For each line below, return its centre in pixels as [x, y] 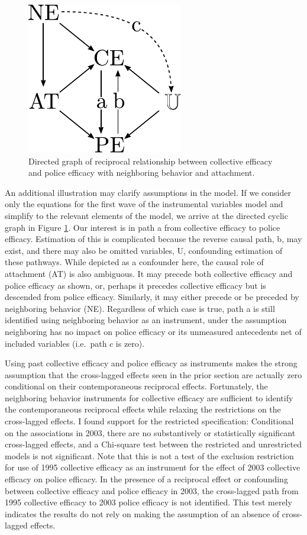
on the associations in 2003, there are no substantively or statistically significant [150, 432]
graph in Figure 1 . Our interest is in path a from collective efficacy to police [143, 227]
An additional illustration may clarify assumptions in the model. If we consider [148, 192]
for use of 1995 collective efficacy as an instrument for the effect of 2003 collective [153, 467]
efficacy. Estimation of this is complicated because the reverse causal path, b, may [153, 239]
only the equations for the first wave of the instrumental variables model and [144, 204]
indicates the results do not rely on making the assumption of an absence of [142, 513]
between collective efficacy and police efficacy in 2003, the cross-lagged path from [152, 490]
